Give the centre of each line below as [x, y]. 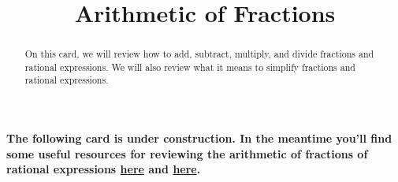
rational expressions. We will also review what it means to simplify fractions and [190, 67]
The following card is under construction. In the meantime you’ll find [199, 138]
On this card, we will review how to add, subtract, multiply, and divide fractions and [199, 54]
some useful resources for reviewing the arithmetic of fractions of [187, 153]
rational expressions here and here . [104, 169]
